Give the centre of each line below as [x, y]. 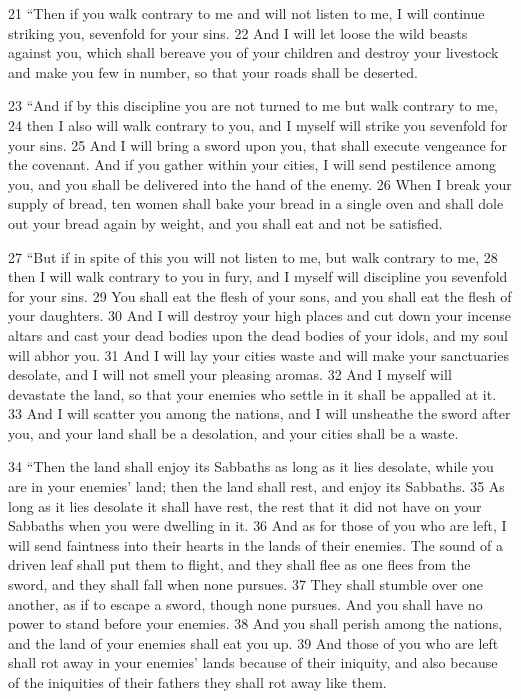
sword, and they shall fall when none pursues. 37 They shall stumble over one [246, 584]
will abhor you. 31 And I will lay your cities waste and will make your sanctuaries [258, 354]
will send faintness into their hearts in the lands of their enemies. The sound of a [255, 544]
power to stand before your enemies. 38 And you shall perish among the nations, [255, 623]
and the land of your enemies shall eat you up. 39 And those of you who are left [253, 642]
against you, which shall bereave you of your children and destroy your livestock [253, 52]
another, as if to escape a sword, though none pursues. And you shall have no [245, 603]
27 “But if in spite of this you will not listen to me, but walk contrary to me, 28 [253, 256]
